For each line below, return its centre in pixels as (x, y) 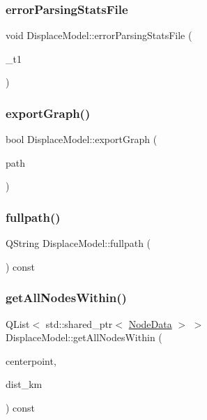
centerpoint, (31, 360)
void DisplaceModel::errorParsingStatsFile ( (99, 35)
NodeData (150, 323)
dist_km (24, 384)
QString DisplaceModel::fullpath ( (78, 243)
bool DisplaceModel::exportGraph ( (82, 139)
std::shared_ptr (79, 323)
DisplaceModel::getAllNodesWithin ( (84, 337)
